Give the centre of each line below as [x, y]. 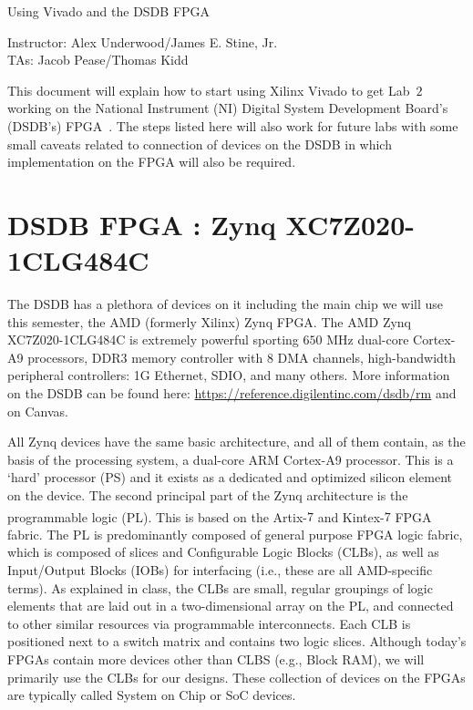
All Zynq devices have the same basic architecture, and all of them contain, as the [236, 442]
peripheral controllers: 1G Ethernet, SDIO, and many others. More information [229, 375]
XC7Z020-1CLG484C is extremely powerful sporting [153, 340]
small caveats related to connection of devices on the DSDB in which [200, 144]
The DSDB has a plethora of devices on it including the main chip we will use [226, 304]
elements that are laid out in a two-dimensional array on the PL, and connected [231, 606]
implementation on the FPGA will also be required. [152, 162]
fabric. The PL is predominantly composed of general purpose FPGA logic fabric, [235, 534]
